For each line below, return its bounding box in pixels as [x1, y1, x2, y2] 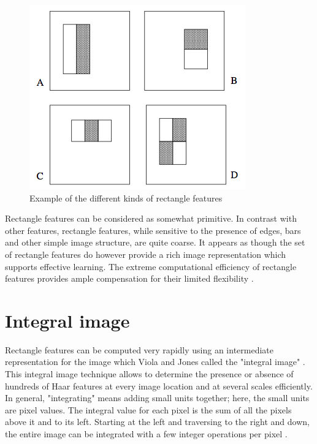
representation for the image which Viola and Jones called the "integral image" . [5, 355, 305, 368]
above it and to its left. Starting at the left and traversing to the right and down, [5, 415, 310, 428]
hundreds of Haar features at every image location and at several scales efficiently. [5, 379, 313, 392]
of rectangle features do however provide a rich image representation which [5, 247, 286, 260]
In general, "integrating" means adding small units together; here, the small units [5, 391, 310, 404]
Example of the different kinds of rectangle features [29, 191, 223, 204]
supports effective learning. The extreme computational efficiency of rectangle [5, 260, 297, 273]
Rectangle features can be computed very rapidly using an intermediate [5, 343, 274, 356]
